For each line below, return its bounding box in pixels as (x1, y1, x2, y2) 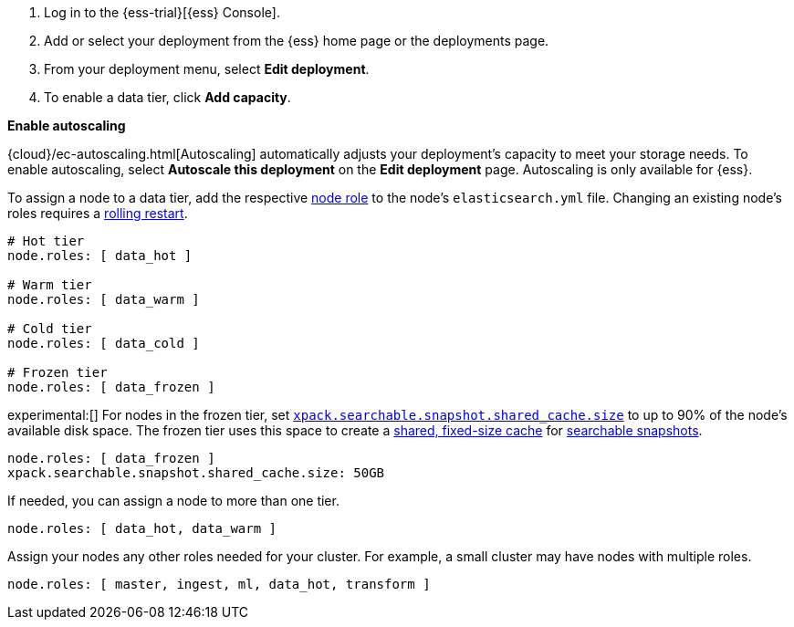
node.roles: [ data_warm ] (7, 292, 200, 307)
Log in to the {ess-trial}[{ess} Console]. (44, 5, 280, 20)
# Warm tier (7, 277, 92, 292)
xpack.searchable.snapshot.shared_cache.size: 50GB (7, 465, 385, 480)
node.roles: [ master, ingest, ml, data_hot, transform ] (7, 577, 431, 591)
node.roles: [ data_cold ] (7, 336, 200, 350)
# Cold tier (7, 321, 92, 336)
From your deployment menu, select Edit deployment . (44, 61, 370, 77)
